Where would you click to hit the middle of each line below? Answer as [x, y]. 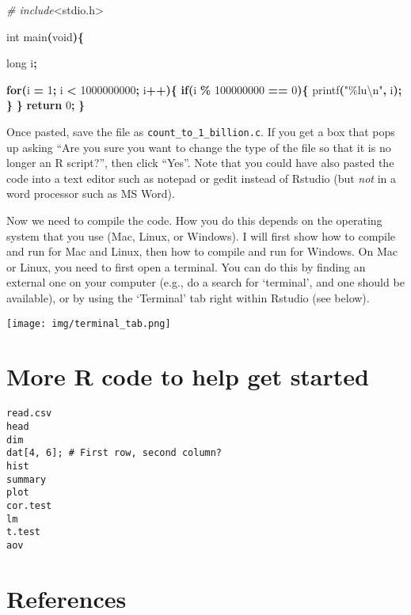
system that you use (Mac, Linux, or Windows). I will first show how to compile [201, 235]
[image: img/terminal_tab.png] [89, 323]
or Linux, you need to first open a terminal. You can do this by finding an [186, 266]
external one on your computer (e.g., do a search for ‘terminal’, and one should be [205, 282]
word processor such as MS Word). [91, 194]
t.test [23, 532]
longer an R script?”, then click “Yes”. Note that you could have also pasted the [200, 163]
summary [27, 479]
